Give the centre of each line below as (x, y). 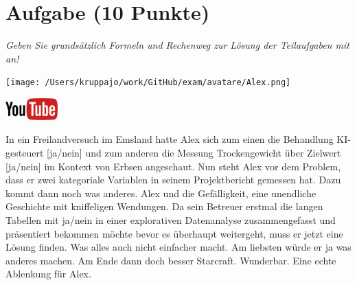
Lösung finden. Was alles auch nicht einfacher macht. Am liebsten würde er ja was (178, 247)
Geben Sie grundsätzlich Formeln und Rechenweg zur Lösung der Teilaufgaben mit (177, 45)
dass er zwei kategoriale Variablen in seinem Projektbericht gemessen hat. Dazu (173, 180)
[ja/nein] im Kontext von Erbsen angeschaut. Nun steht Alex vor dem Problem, (173, 166)
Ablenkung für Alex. (48, 274)
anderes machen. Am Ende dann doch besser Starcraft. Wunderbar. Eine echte (171, 260)
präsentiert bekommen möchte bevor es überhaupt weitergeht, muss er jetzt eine (174, 233)
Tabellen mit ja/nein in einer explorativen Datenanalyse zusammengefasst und (171, 219)
